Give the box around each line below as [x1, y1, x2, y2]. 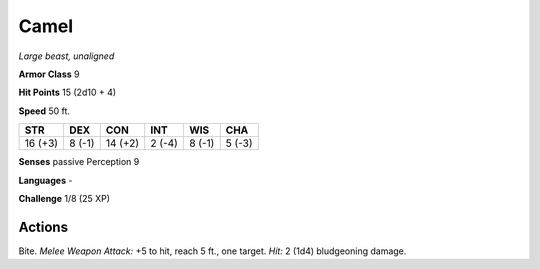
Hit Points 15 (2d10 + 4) [18, 86, 117, 99]
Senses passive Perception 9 [18, 156, 140, 168]
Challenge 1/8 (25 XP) [18, 192, 110, 204]
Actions [18, 218, 69, 235]
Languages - [18, 174, 73, 186]
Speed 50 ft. [18, 105, 70, 117]
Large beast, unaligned [18, 50, 115, 62]
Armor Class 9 [18, 68, 80, 80]
